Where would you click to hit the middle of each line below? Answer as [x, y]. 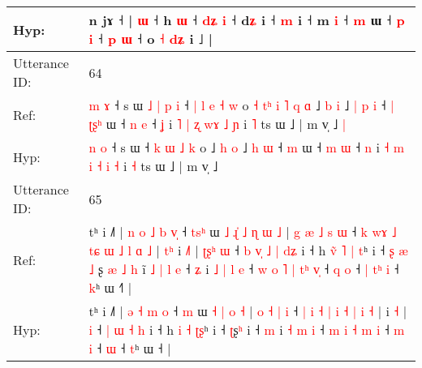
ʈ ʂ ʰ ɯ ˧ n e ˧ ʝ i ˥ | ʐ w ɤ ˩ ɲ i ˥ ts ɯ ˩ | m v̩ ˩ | [217, 124]
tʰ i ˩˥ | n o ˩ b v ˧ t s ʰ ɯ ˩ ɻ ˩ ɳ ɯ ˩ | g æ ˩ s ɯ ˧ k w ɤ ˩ [243, 231]
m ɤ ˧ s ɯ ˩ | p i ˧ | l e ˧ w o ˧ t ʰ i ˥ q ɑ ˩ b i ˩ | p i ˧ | [241, 105]
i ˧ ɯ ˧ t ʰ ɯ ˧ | [130, 348]
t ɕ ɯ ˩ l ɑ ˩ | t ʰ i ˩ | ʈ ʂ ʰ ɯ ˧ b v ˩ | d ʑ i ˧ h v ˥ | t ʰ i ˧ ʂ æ [248, 250]
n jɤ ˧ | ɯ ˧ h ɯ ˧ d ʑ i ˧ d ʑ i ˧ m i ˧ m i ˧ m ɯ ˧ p [247, 20]
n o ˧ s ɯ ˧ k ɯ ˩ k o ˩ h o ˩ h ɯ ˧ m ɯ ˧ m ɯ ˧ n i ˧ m [247, 147]
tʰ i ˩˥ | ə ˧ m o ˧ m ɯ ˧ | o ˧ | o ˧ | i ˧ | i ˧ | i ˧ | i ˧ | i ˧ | [248, 311]
